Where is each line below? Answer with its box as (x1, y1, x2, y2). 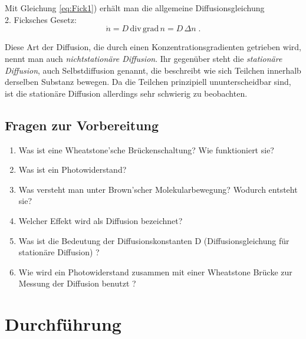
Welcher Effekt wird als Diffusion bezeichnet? (18, 214, 183, 226)
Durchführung (5, 312, 121, 336)
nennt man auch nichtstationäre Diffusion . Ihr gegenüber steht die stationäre (5, 52, 282, 64)
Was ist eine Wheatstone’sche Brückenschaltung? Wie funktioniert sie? (18, 143, 274, 156)
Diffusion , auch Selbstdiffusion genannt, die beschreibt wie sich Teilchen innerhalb (5, 64, 301, 76)
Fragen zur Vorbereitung (5, 116, 159, 134)
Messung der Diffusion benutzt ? (18, 277, 136, 289)
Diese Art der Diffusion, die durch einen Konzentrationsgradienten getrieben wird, (5, 41, 301, 53)
